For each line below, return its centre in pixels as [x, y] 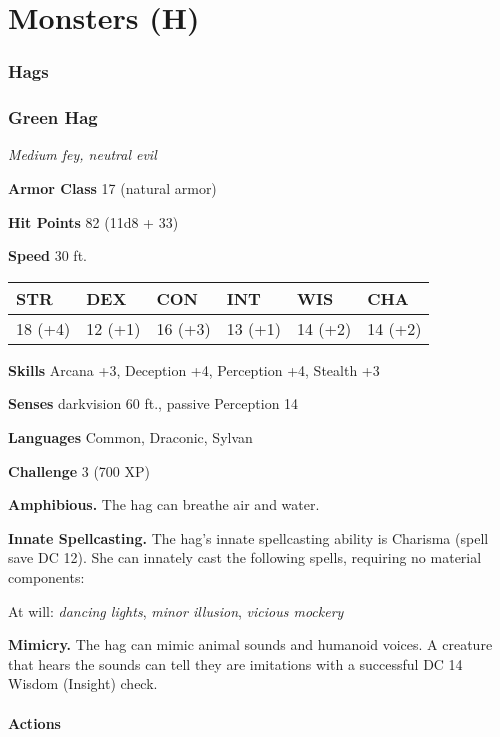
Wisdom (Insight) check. [83, 683]
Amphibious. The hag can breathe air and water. [164, 504]
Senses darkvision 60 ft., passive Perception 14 [153, 403]
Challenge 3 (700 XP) [79, 470]
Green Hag [53, 117]
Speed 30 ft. [47, 255]
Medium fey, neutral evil [82, 154]
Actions [34, 722]
